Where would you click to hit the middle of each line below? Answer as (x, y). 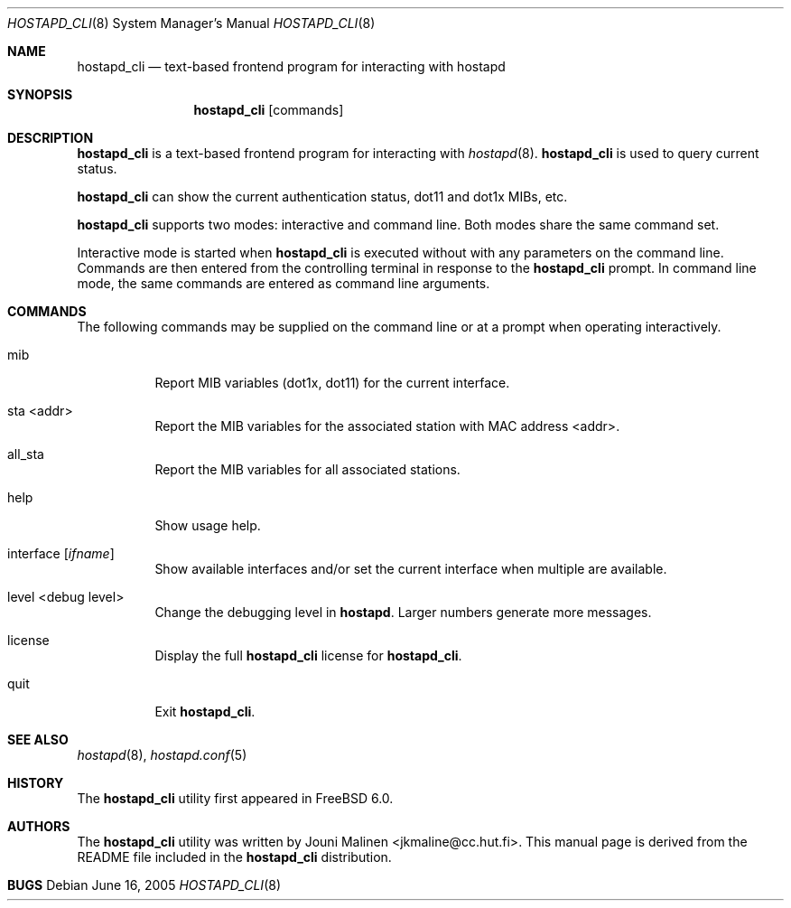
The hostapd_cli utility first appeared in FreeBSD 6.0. (235, 798)
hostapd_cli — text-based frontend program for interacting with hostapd (291, 66)
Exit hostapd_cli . (205, 711)
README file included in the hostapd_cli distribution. (234, 857)
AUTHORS (39, 826)
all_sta (26, 454)
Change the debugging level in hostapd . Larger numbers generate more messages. (403, 612)
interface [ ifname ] (61, 553)
